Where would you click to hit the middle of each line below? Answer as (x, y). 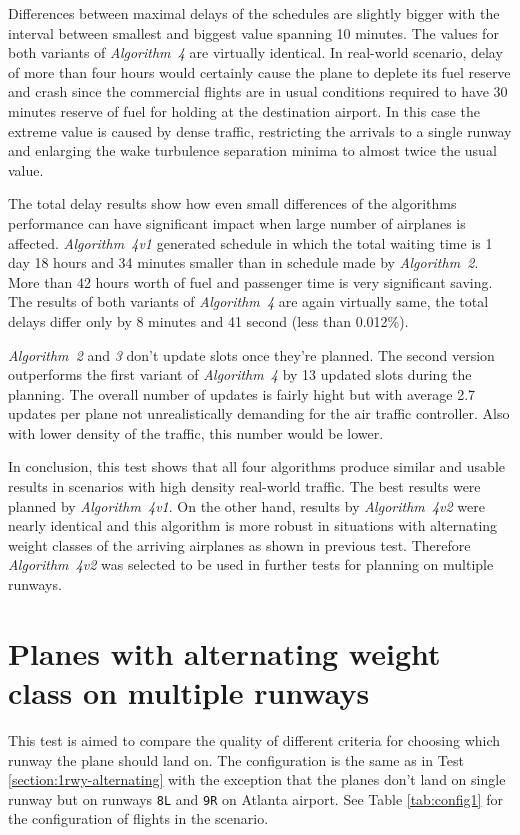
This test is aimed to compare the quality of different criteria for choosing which (254, 739)
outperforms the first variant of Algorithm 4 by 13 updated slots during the (240, 374)
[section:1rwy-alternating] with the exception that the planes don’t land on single (257, 779)
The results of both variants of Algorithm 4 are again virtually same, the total (248, 301)
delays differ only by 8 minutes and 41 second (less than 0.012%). (208, 320)
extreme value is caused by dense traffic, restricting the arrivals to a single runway (260, 130)
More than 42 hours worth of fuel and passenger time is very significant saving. (250, 281)
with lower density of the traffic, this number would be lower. (196, 432)
